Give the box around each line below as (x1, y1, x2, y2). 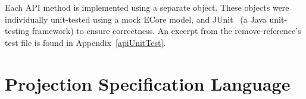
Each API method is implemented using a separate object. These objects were (5, 1, 289, 13)
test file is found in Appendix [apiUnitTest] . (5, 36, 166, 48)
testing (5, 24, 30, 37)
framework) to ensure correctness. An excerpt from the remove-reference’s (32, 24, 301, 37)
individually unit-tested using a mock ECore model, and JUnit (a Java (5, 13, 267, 25)
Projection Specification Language (5, 71, 291, 95)
